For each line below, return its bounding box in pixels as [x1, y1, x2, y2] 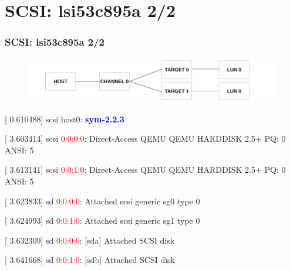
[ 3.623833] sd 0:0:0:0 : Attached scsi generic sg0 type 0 [5, 194, 200, 207]
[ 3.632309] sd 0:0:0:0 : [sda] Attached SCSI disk [5, 234, 175, 246]
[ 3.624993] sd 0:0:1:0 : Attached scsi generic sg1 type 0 [5, 214, 200, 227]
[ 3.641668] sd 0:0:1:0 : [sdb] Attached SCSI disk [5, 254, 175, 266]
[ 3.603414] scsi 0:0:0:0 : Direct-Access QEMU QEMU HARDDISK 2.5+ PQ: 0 [5, 132, 286, 145]
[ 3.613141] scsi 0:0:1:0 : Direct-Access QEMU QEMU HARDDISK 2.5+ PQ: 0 [5, 163, 286, 176]
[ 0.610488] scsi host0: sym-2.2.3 [5, 112, 124, 125]
